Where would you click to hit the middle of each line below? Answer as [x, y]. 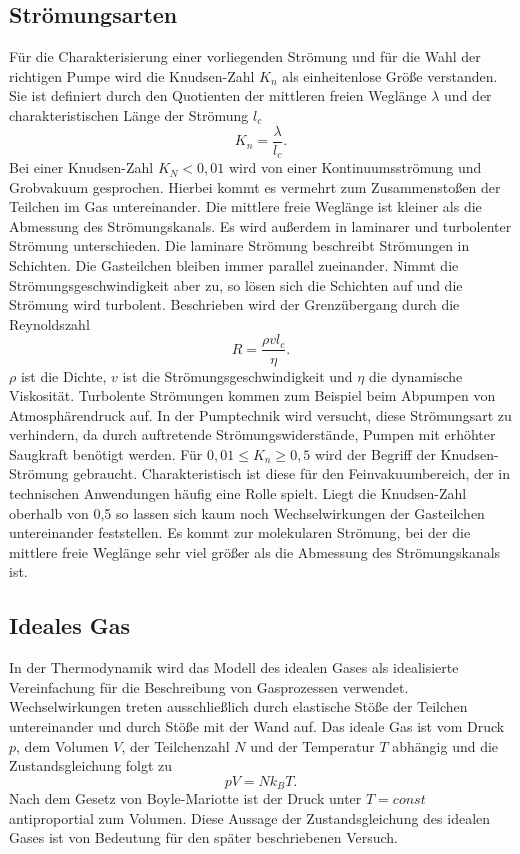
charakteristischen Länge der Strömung [129, 114]
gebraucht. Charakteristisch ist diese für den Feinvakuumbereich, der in [291, 473]
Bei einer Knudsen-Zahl [81, 167]
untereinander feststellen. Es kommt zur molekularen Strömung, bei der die [240, 532]
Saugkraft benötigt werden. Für [106, 453]
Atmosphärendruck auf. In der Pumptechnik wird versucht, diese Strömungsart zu [260, 414]
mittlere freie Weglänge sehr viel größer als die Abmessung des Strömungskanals [255, 551]
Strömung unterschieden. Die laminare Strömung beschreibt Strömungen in [239, 245]
